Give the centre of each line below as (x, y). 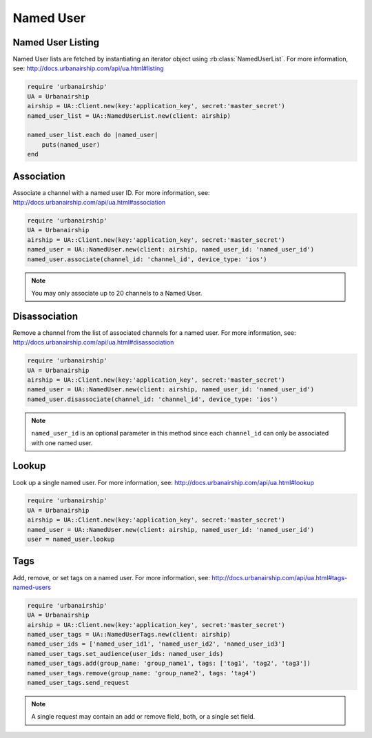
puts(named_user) (71, 144)
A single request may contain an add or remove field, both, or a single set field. (143, 717)
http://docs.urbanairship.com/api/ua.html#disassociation (93, 342)
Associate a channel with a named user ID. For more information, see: (111, 192)
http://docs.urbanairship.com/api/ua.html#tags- (279, 577)
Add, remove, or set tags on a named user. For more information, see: (111, 577)
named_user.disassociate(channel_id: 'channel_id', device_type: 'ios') (153, 399)
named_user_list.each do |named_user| (93, 135)
